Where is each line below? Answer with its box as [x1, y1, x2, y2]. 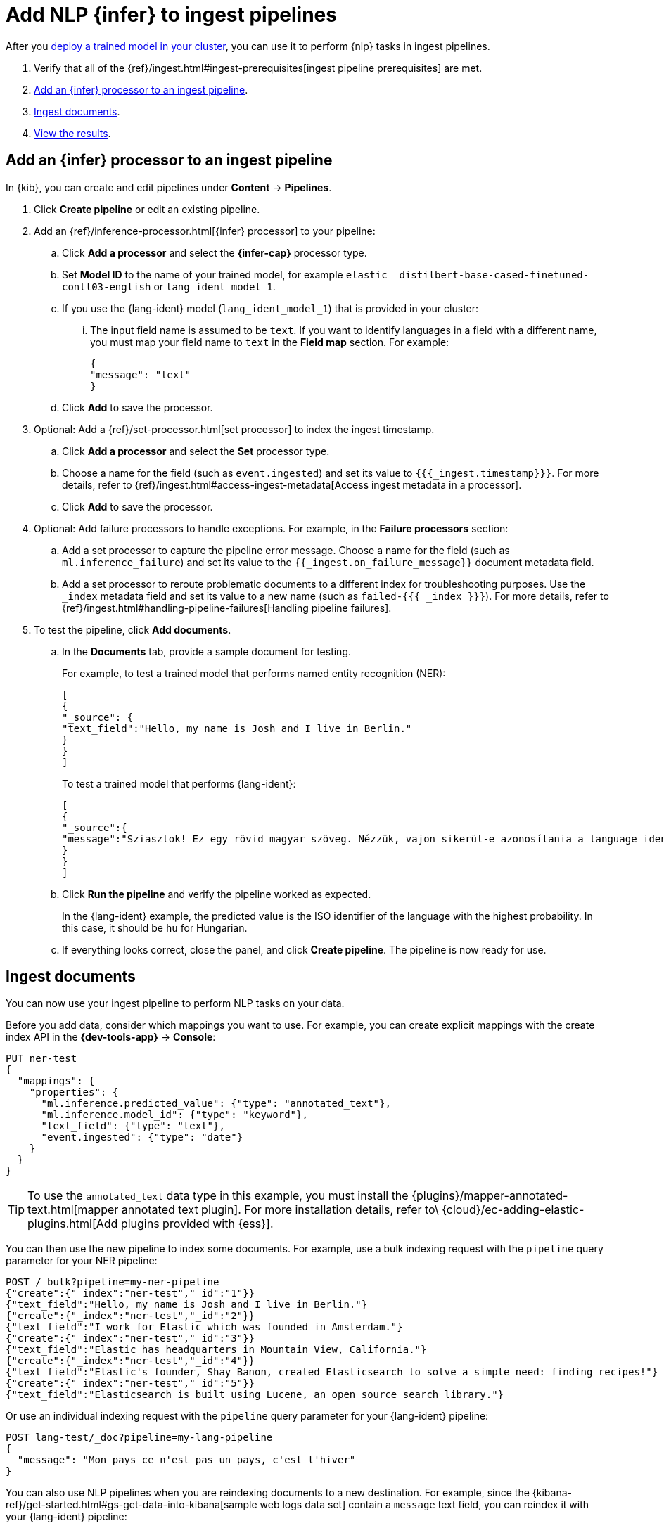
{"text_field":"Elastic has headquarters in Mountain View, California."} [6, 1344, 427, 1356]
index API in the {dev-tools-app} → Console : [6, 1031, 216, 1044]
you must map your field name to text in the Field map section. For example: [90, 335, 449, 348]
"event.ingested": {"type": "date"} [41, 1131, 243, 1143]
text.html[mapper [27, 1202, 119, 1217]
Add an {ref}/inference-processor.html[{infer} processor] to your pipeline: [34, 224, 376, 237]
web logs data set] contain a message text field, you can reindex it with [260, 1498, 589, 1511]
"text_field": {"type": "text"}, [41, 1120, 225, 1132]
